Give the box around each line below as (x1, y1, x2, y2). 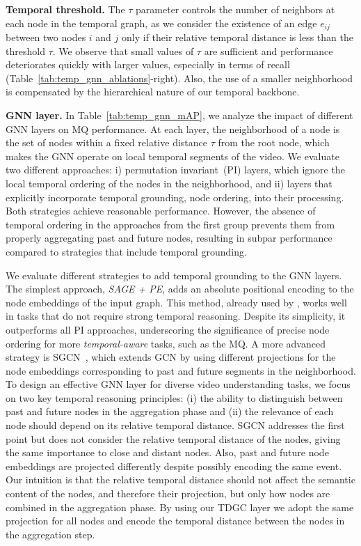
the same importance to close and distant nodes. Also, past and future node (6, 445, 329, 460)
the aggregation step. (6, 526, 95, 541)
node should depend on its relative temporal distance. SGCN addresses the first (6, 418, 345, 432)
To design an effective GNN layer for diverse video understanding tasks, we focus (6, 377, 351, 391)
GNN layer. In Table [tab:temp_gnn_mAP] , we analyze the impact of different (6, 108, 353, 123)
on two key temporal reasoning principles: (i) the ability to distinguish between (6, 390, 343, 405)
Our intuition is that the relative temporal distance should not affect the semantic (6, 472, 355, 487)
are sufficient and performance (204, 43, 333, 58)
